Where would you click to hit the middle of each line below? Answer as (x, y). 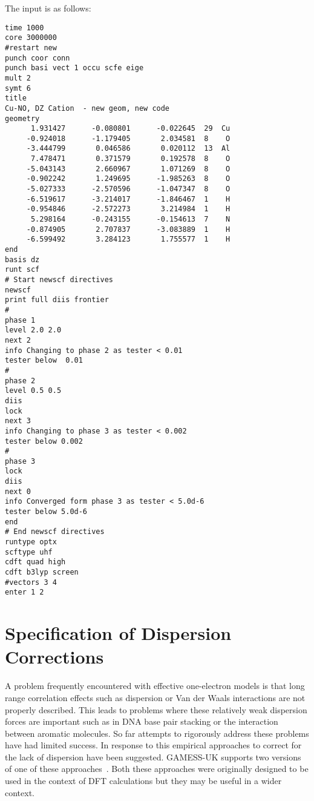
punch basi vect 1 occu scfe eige (74, 68)
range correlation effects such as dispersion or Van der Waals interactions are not (155, 697)
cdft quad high (35, 562)
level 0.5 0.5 (33, 391)
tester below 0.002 (44, 441)
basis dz (22, 259)
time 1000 (25, 28)
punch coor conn (38, 58)
